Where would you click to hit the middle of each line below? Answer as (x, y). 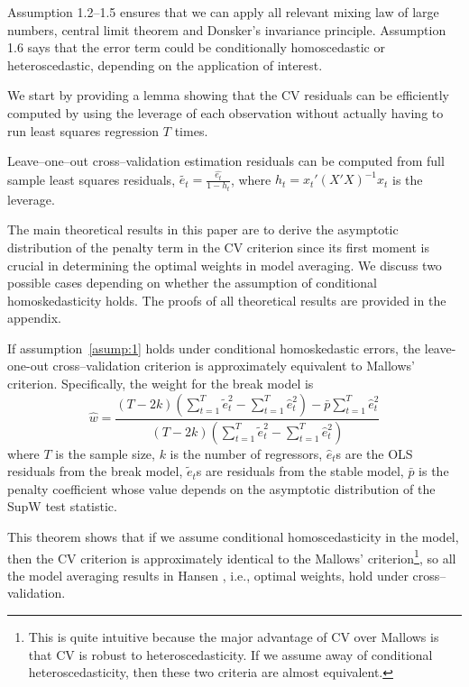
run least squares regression (83, 130)
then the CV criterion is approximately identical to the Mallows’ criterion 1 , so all (232, 556)
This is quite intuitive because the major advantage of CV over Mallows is (234, 636)
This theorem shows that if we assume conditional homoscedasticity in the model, (233, 536)
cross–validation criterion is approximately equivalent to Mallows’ (234, 366)
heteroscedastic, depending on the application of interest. (165, 64)
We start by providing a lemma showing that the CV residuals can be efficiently (229, 95)
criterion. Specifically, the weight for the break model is (161, 384)
